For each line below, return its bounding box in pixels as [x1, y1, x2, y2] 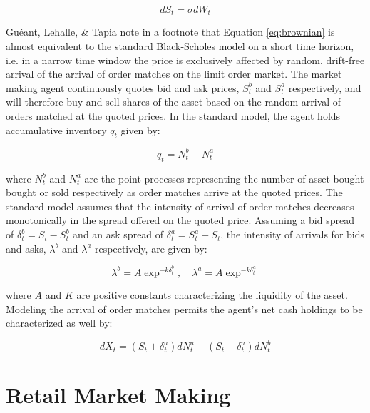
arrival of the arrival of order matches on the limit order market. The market [6, 66, 342, 81]
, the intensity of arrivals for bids [220, 227, 365, 242]
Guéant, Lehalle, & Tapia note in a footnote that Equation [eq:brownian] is [6, 24, 335, 39]
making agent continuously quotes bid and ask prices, [6, 80, 240, 95]
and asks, [6, 240, 46, 255]
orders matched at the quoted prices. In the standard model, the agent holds [6, 108, 341, 123]
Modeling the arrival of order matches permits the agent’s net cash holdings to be [6, 301, 363, 316]
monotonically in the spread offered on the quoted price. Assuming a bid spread [6, 213, 354, 228]
